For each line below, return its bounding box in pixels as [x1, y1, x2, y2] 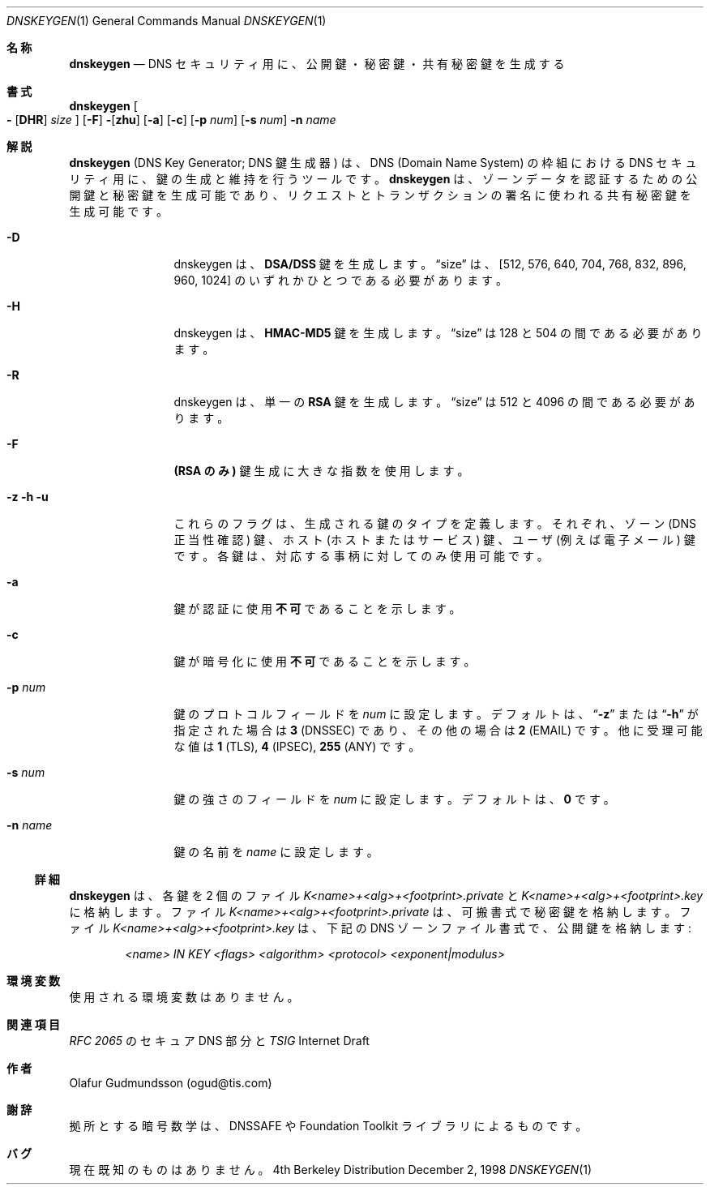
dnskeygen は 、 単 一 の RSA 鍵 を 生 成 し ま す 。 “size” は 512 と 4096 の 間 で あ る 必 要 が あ [173, 395, 695, 409]
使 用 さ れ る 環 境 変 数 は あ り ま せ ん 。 [69, 990, 299, 1004]
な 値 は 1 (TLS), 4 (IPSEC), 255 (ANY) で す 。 [173, 739, 421, 753]
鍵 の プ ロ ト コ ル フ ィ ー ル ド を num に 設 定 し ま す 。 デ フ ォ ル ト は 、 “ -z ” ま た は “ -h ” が [173, 707, 699, 721]
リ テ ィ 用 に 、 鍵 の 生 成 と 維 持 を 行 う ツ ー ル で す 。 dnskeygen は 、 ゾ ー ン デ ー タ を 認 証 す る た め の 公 [69, 172, 698, 186]
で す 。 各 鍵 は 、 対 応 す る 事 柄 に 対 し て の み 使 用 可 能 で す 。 [173, 549, 549, 563]
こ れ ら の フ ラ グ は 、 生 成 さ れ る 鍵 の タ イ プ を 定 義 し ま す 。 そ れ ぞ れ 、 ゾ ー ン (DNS [173, 516, 697, 530]
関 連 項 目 [6, 1017, 60, 1031]
